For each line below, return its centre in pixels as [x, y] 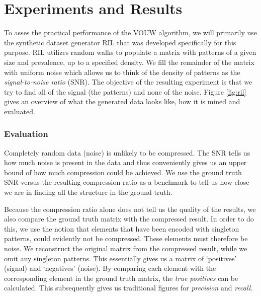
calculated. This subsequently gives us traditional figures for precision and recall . [128, 288]
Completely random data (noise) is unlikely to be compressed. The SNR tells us [127, 152]
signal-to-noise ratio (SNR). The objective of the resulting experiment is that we [128, 82]
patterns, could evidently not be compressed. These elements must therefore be [126, 238]
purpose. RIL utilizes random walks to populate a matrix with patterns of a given [130, 52]
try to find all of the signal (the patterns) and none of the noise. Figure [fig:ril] [125, 91]
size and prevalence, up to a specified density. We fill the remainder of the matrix [129, 62]
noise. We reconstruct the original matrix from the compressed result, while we [126, 248]
